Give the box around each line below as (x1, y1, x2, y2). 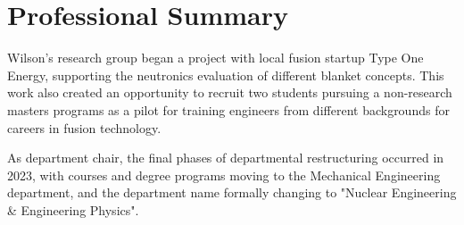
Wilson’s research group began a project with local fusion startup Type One (7, 48, 424, 67)
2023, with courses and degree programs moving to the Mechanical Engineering (7, 165, 441, 184)
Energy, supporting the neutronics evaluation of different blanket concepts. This (7, 65, 444, 84)
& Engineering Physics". (7, 200, 139, 219)
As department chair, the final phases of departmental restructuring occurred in (7, 148, 444, 167)
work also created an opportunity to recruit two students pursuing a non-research (7, 83, 452, 102)
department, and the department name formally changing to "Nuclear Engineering (7, 183, 457, 202)
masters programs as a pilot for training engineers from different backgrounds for (7, 100, 450, 119)
